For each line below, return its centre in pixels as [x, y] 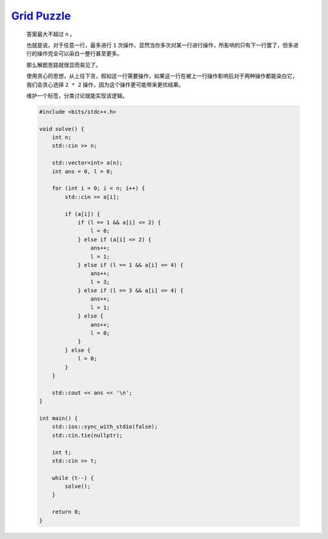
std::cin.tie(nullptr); [87, 435]
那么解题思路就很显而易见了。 [64, 64]
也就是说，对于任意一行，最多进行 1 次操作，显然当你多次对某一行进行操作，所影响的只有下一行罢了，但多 [160, 45]
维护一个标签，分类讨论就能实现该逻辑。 [77, 96]
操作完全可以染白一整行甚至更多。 [80, 54]
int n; [62, 137]
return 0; [67, 512]
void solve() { [62, 129]
